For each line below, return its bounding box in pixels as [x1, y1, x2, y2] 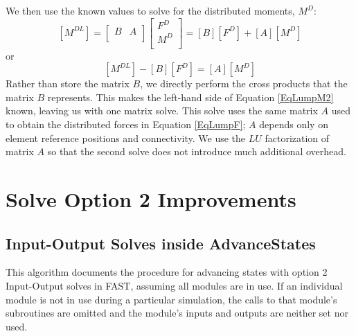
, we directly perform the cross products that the [140, 76, 348, 91]
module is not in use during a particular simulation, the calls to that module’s [6, 292, 337, 306]
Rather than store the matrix [6, 76, 130, 91]
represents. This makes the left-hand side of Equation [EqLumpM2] [47, 89, 334, 104]
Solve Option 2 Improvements [6, 185, 296, 213]
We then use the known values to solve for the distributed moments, [6, 3, 295, 17]
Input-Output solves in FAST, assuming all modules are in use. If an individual [6, 278, 343, 293]
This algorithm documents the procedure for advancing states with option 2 [6, 265, 328, 279]
